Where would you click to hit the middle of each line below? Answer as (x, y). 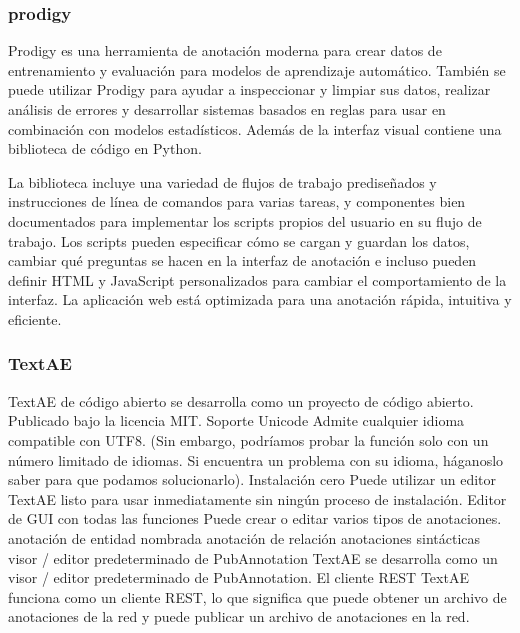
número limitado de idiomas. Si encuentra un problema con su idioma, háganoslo (256, 459)
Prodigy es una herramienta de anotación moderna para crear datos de (225, 50)
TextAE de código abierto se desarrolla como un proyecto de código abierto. (241, 400)
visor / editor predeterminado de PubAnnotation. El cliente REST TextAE (238, 577)
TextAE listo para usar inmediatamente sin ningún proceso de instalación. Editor (257, 498)
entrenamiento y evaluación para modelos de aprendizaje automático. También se (257, 69)
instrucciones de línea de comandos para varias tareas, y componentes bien (237, 201)
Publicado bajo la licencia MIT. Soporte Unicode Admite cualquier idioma (236, 420)
